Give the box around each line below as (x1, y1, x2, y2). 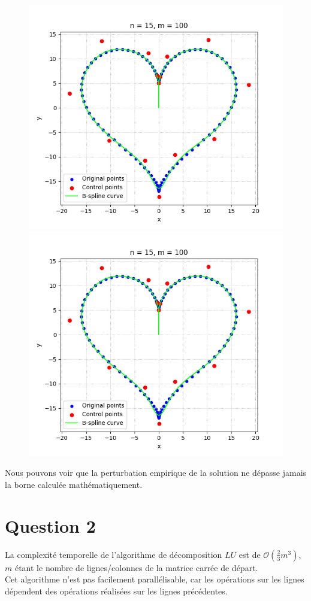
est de (238, 548, 261, 560)
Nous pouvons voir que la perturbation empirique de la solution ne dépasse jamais (5, 466, 307, 479)
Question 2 (5, 513, 96, 538)
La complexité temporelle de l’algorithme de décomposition (5, 548, 222, 560)
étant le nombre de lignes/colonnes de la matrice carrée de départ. (14, 561, 258, 573)
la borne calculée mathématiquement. (5, 478, 143, 491)
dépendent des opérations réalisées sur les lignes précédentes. (5, 584, 228, 597)
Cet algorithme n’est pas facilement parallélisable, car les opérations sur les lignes (5, 573, 304, 585)
